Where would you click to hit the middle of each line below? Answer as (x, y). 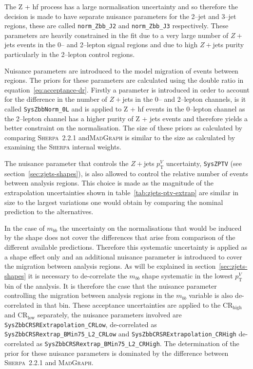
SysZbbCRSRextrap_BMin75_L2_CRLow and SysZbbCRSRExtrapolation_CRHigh (120, 334)
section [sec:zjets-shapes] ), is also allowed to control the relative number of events (126, 173)
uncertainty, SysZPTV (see (204, 163)
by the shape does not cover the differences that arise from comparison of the (120, 237)
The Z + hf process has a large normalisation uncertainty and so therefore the (121, 6)
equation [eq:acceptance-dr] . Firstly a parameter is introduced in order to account (127, 89)
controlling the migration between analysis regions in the (89, 295)
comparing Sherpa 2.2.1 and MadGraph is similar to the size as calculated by (120, 137)
